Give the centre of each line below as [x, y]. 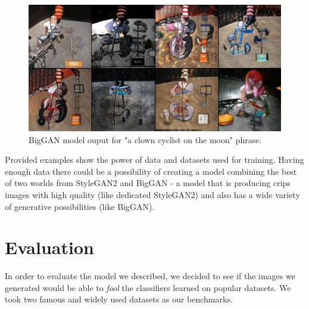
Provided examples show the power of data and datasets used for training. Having [154, 160]
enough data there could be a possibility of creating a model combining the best [151, 171]
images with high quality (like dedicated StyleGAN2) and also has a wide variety [152, 194]
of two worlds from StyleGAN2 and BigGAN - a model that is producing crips [148, 183]
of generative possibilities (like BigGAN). [80, 206]
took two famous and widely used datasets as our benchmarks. [119, 299]
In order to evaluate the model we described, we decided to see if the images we [150, 276]
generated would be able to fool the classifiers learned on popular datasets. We [148, 287]
